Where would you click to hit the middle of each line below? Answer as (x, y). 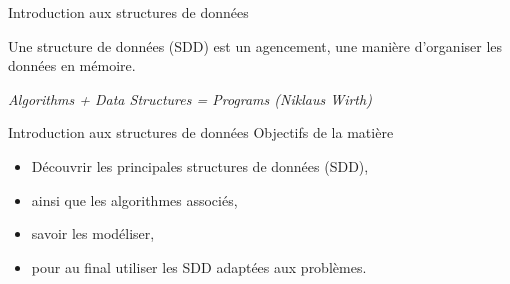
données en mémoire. (72, 65)
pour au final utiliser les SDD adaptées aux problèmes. (199, 266)
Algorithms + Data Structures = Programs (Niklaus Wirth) (190, 98)
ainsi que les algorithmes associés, (134, 199)
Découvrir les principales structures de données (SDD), (200, 165)
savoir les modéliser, (93, 233)
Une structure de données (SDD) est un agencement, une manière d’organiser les (255, 45)
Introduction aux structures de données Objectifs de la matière (201, 132)
